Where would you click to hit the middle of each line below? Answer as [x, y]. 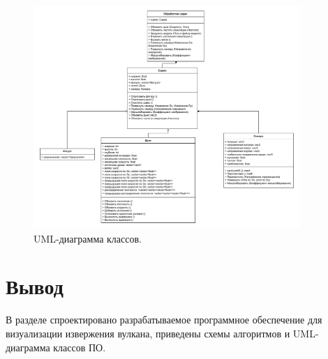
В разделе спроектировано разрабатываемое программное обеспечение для [164, 320]
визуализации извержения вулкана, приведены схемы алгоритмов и [148, 333]
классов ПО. [80, 347]
